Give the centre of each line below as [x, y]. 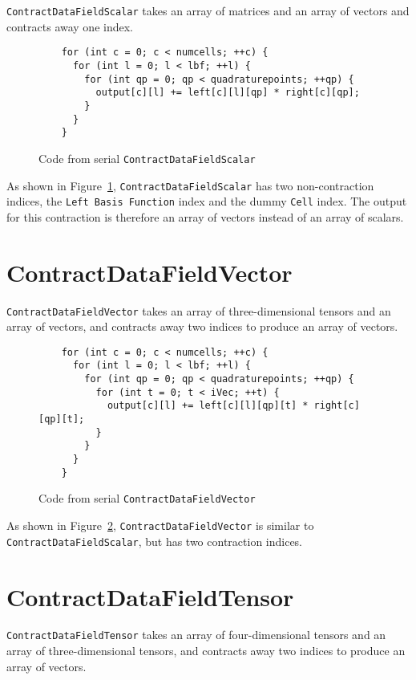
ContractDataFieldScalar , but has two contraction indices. [155, 541]
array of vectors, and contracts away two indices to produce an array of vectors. [202, 326]
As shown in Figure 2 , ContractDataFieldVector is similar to [160, 525]
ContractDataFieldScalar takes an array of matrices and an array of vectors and [208, 10]
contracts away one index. [70, 26]
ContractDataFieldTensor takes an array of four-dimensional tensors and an [196, 635]
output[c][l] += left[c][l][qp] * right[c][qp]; [228, 93]
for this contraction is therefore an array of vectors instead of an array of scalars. [205, 216]
